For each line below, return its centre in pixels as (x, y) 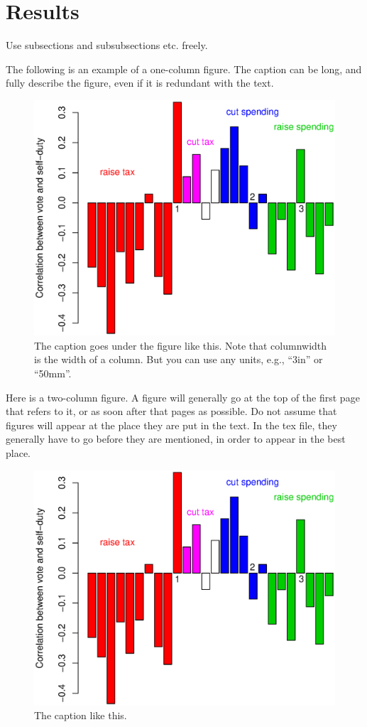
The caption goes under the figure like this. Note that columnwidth (181, 345)
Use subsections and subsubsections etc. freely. (107, 45)
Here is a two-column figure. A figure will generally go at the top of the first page (183, 397)
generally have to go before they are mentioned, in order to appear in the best (176, 439)
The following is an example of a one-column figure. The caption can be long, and (184, 69)
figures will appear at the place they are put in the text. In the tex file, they (171, 425)
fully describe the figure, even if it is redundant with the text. (140, 83)
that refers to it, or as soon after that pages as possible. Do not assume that (171, 411)
